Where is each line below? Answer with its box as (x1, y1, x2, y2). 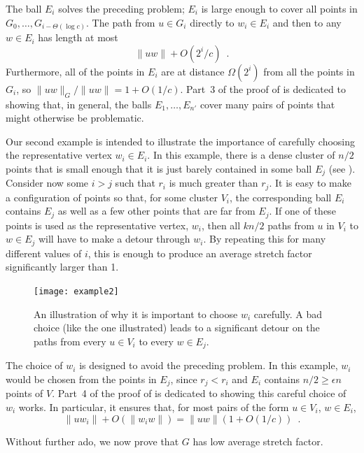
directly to (190, 15, 234, 29)
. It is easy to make (269, 175, 351, 190)
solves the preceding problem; (58, 1, 185, 15)
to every (139, 333, 174, 348)
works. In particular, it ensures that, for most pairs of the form (18, 400, 289, 414)
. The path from (86, 15, 155, 29)
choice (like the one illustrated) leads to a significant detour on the (34, 320, 320, 335)
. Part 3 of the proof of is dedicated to (180, 81, 346, 96)
